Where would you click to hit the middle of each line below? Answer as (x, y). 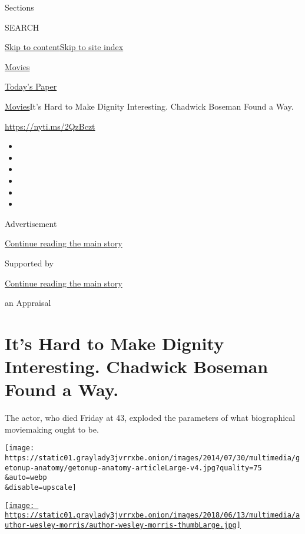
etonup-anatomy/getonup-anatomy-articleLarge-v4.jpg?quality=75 (133, 468)
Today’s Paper (31, 86)
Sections (19, 7)
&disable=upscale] (41, 487)
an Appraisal (28, 303)
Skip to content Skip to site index (64, 47)
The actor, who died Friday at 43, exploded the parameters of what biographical (150, 418)
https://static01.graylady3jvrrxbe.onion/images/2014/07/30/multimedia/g (152, 458)
